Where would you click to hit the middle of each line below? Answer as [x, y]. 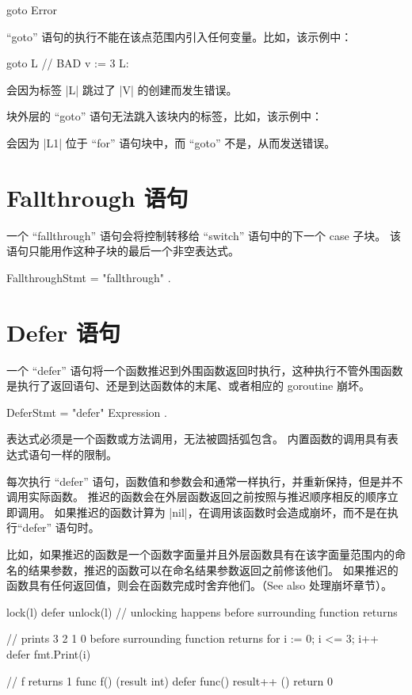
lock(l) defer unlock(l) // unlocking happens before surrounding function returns [202, 611]
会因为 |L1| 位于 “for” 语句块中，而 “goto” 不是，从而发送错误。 [171, 142]
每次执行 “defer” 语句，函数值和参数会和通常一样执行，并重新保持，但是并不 [205, 481]
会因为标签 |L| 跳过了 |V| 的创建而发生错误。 [122, 89]
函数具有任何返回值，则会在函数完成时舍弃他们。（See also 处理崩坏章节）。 [199, 585]
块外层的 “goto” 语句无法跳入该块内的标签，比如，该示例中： [164, 116]
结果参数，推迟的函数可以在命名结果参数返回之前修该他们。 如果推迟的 [213, 569]
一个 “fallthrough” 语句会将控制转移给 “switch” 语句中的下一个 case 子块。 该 [204, 235]
